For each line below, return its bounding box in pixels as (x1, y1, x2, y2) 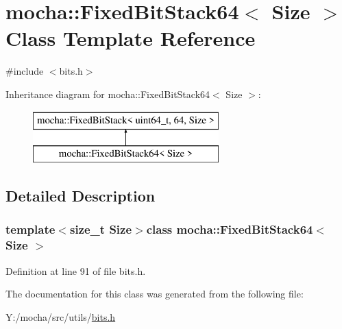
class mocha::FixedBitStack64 (146, 221, 313, 238)
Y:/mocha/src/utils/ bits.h (5, 309, 116, 324)
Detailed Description (5, 185, 156, 206)
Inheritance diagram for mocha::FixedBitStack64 (5, 86, 210, 101)
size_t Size (69, 221, 132, 238)
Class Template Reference (5, 24, 256, 52)
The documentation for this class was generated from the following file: (5, 287, 304, 301)
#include (5, 64, 44, 78)
